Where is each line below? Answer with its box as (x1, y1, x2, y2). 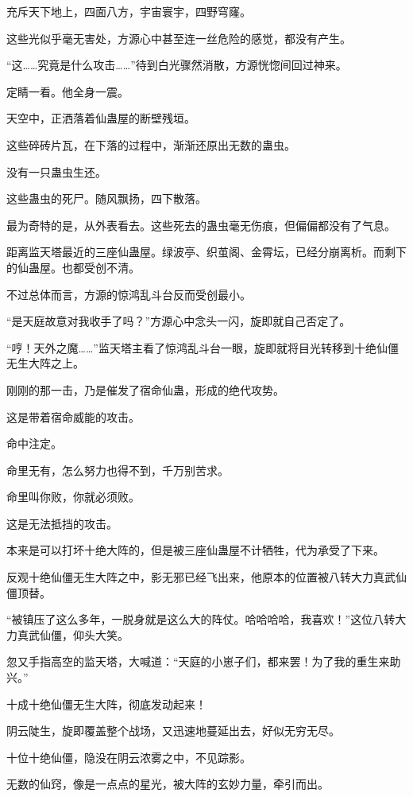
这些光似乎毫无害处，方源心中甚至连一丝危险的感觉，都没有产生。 (6, 29, 351, 46)
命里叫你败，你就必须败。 (6, 488, 140, 505)
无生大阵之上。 (6, 355, 84, 371)
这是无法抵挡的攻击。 (6, 515, 118, 531)
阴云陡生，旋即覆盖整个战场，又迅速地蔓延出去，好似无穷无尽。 (6, 722, 340, 739)
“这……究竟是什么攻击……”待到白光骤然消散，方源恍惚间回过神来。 (6, 56, 347, 73)
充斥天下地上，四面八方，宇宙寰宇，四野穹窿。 (6, 3, 251, 19)
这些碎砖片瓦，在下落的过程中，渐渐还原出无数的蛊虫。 (6, 136, 295, 153)
